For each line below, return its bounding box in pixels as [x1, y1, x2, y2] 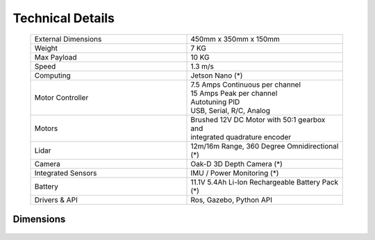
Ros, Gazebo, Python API [190, 195, 273, 205]
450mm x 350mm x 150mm [190, 34, 281, 44]
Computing [34, 70, 71, 80]
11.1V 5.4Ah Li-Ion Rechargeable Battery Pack [190, 177, 339, 187]
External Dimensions [34, 34, 102, 44]
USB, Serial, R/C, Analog [190, 105, 271, 115]
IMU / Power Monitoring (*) [190, 168, 279, 178]
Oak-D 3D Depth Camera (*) [190, 159, 283, 169]
